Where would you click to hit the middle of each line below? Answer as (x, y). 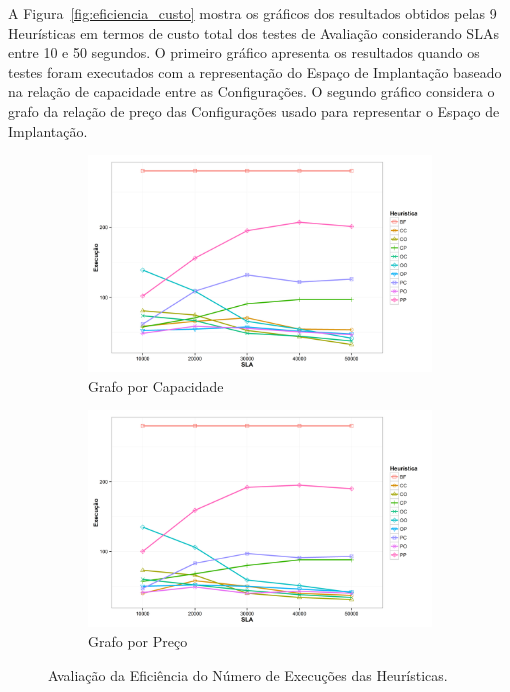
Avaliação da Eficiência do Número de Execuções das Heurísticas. (248, 674)
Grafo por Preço (138, 640)
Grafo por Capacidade (156, 385)
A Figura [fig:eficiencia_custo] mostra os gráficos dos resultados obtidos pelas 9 (252, 13)
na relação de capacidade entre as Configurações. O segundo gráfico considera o (251, 91)
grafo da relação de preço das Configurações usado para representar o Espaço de (254, 110)
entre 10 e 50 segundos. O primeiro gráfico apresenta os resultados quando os (244, 52)
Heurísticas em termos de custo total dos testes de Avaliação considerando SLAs (253, 32)
